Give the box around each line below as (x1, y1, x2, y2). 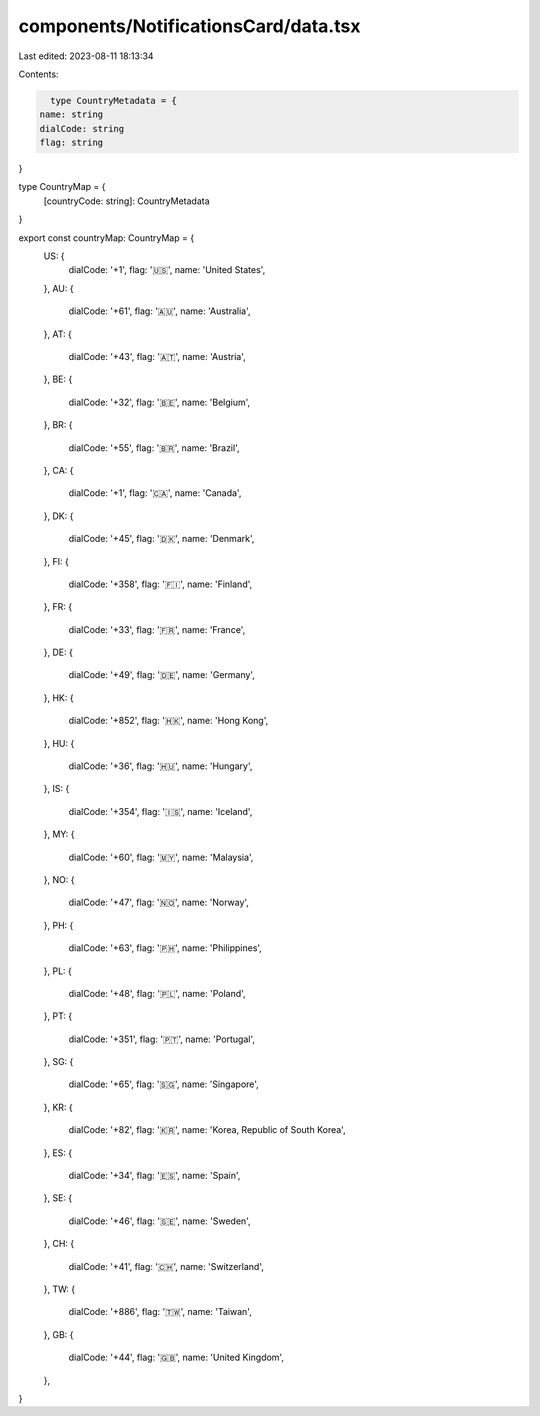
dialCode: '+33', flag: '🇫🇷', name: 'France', (68, 623, 246, 635)
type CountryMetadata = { (50, 95, 177, 106)
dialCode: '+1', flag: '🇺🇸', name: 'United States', (68, 264, 266, 276)
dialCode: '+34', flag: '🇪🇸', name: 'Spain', (68, 1170, 241, 1182)
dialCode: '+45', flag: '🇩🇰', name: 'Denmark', (68, 533, 255, 545)
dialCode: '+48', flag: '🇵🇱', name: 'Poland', (68, 987, 246, 999)
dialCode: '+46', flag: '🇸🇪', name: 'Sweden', (68, 1215, 251, 1227)
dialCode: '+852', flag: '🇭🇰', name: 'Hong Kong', (68, 715, 269, 727)
